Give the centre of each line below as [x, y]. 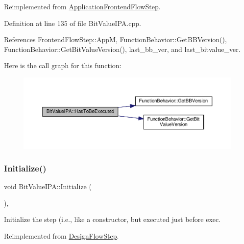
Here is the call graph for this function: [63, 65]
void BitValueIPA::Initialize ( [48, 186]
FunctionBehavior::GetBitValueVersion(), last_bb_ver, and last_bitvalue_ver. [122, 49]
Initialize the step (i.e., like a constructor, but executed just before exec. [112, 219]
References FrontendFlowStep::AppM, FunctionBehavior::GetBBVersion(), [115, 39]
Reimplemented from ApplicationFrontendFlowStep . [82, 6]
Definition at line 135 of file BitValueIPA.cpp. [73, 23]
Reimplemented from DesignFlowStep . [61, 235]
